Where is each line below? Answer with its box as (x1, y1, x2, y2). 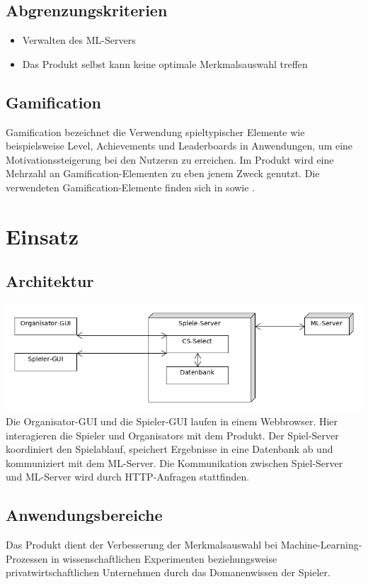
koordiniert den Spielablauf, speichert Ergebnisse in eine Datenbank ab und (6, 442, 333, 456)
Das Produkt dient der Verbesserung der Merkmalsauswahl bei (6, 537, 278, 552)
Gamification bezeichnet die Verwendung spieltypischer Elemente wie (6, 124, 305, 139)
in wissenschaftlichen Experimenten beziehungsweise (51, 551, 277, 566)
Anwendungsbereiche (6, 504, 163, 526)
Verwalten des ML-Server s (22, 33, 136, 47)
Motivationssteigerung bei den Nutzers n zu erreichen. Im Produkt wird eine (6, 152, 334, 167)
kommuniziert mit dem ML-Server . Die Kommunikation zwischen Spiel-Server (6, 455, 343, 470)
